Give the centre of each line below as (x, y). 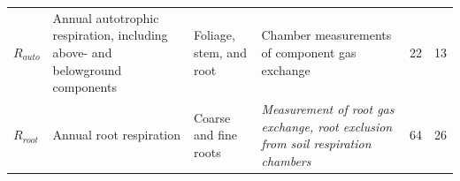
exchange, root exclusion (327, 126)
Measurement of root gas (328, 108)
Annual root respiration (117, 135)
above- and (82, 52)
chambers (286, 160)
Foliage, (214, 35)
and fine (215, 135)
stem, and (220, 52)
